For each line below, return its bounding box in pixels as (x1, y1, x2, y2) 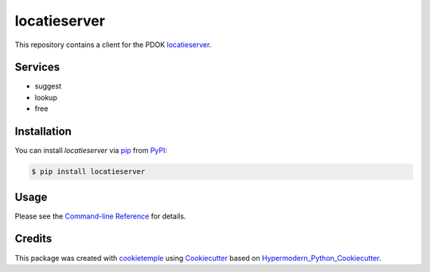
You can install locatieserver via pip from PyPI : (14, 146, 167, 156)
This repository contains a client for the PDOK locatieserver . (14, 40, 212, 49)
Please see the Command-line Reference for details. (14, 211, 186, 221)
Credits (14, 232, 53, 246)
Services (14, 61, 61, 74)
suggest (34, 81, 61, 91)
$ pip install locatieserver (31, 168, 146, 176)
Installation (14, 124, 72, 139)
